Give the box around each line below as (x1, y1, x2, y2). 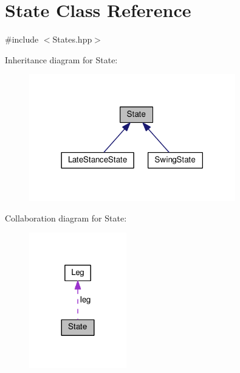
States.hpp (52, 33, 92, 46)
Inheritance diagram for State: (5, 53, 118, 66)
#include (5, 33, 39, 46)
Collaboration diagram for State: (5, 211, 127, 224)
